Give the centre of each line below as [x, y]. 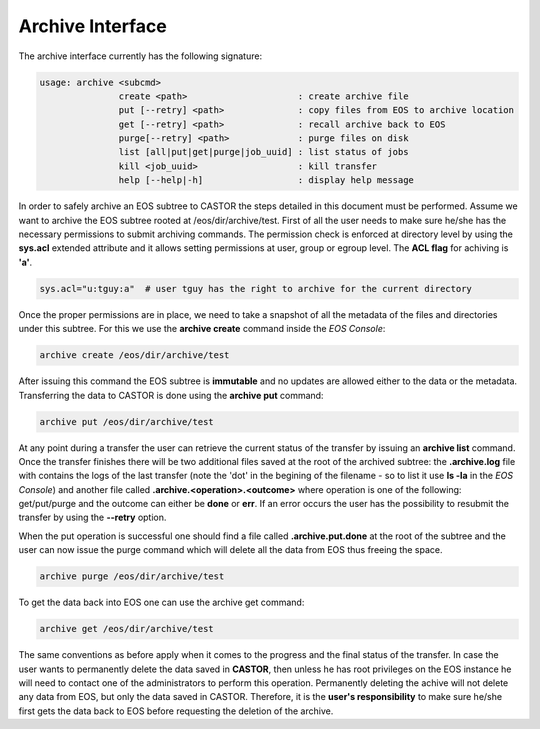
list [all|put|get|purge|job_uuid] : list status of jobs [263, 152]
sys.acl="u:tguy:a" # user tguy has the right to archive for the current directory [255, 288]
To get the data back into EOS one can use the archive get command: [161, 602]
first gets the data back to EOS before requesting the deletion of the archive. [176, 711]
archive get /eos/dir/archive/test [126, 629]
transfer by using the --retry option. [92, 517]
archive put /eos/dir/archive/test [126, 421]
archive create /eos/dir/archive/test [134, 355]
